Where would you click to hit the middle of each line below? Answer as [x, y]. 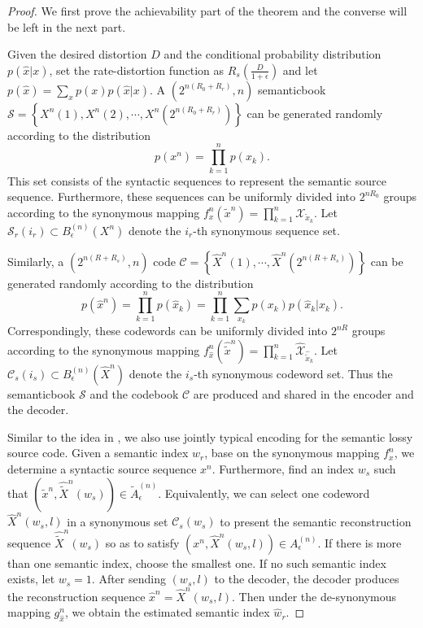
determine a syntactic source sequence [102, 469]
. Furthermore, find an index [283, 469]
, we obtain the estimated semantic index [167, 612]
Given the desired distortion [77, 54]
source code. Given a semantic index [98, 453]
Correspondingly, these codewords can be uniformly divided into [168, 331]
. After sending [129, 579]
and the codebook [134, 393]
